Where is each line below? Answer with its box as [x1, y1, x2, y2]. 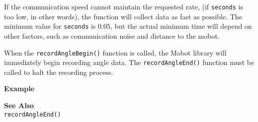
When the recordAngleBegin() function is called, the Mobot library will [4, 47, 227, 58]
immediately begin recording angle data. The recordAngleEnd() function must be [4, 57, 255, 67]
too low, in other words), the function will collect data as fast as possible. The [4, 11, 242, 21]
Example [4, 83, 35, 94]
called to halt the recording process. [4, 66, 113, 77]
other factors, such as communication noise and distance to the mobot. [4, 30, 220, 41]
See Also [4, 100, 34, 110]
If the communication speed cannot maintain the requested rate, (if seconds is [4, 1, 243, 11]
